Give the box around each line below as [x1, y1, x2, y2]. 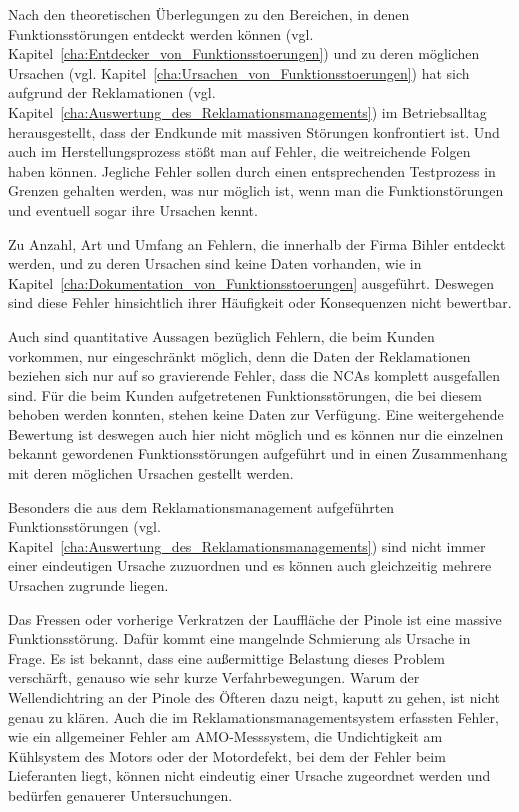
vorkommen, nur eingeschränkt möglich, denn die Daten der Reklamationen [8, 345, 471, 366]
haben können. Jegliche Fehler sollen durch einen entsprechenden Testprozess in [8, 160, 496, 181]
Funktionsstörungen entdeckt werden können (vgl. [8, 23, 314, 44]
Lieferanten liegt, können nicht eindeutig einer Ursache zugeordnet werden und [8, 765, 491, 786]
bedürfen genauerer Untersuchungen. [8, 784, 233, 805]
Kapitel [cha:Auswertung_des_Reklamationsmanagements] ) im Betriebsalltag [8, 101, 487, 122]
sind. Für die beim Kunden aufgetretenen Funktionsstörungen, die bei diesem [8, 384, 482, 405]
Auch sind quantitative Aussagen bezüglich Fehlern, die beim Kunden [8, 325, 435, 346]
